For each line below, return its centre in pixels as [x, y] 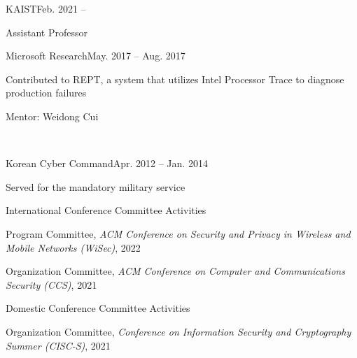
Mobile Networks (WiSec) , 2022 [73, 247]
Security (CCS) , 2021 [51, 284]
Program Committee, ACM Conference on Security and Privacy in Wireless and [178, 233]
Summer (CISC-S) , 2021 [58, 345]
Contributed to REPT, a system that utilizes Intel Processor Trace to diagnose [175, 79]
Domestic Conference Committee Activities [98, 308]
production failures [46, 93]
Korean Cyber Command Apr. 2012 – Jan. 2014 [107, 163]
